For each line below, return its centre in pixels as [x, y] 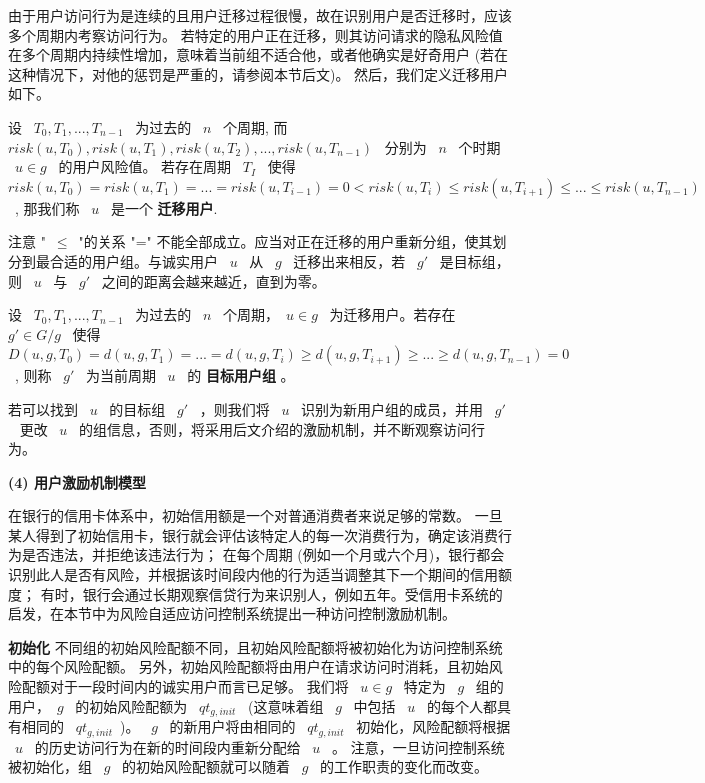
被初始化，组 [50, 766]
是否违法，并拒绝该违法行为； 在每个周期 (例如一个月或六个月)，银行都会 [263, 554]
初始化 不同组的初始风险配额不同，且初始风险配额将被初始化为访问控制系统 [255, 646]
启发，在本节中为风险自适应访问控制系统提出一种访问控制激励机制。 [232, 613]
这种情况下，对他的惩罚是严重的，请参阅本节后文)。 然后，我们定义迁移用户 [258, 73]
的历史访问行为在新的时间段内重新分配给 [167, 746]
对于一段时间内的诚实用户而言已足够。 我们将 [199, 686]
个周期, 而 [255, 126]
